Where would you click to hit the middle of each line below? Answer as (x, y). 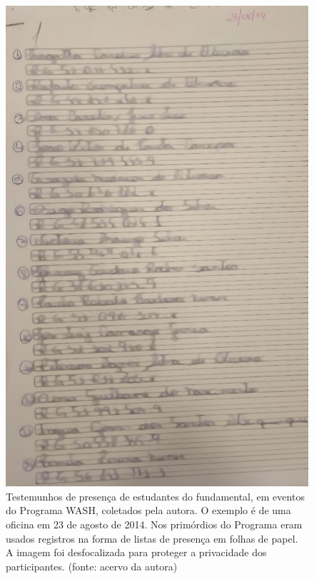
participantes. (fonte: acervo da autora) (92, 566)
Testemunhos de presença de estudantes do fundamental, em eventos (155, 496)
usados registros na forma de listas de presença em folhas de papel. (152, 538)
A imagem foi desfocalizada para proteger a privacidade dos (136, 552)
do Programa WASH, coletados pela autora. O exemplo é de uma (148, 510)
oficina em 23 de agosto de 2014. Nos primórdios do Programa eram (154, 524)
